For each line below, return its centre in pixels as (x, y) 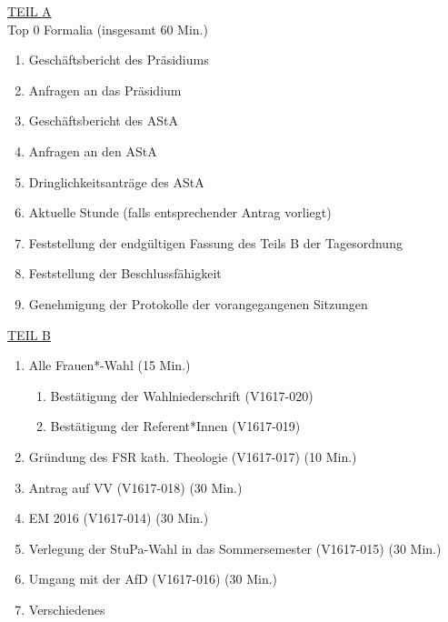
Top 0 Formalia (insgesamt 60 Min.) (108, 29)
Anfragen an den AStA (93, 150)
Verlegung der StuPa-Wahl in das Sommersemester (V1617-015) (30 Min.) (235, 548)
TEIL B (30, 334)
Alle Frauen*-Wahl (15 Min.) (110, 365)
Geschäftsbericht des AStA (103, 120)
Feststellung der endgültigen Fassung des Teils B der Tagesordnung (215, 242)
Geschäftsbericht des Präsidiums (119, 60)
